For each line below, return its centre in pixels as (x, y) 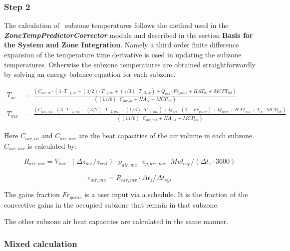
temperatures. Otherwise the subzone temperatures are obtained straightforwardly (130, 64)
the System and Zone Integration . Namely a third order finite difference (122, 45)
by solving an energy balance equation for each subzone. (90, 74)
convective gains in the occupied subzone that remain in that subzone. (112, 204)
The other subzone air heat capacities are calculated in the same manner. (116, 221)
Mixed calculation (41, 243)
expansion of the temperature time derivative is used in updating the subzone (123, 54)
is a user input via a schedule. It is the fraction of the (166, 194)
